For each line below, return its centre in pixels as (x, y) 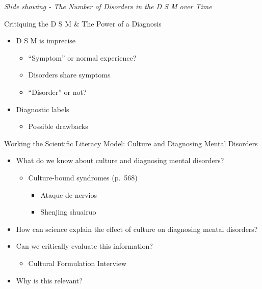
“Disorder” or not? (57, 91)
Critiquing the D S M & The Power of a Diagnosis (83, 23)
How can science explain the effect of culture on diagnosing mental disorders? (137, 229)
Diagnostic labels (43, 109)
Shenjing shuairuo (68, 212)
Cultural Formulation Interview (77, 263)
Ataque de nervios (69, 194)
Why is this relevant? (49, 280)
